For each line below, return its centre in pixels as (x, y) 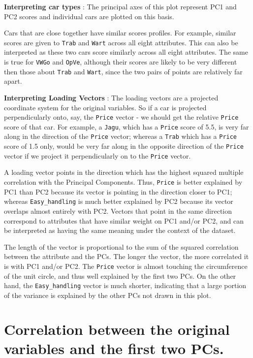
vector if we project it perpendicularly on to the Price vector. (97, 155)
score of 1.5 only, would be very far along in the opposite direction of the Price (124, 146)
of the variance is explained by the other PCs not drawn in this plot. (108, 295)
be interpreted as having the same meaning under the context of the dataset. (120, 230)
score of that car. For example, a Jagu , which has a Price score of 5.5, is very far (126, 126)
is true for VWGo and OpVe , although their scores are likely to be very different (121, 62)
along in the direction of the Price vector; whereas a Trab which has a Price (121, 136)
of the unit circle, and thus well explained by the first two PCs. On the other (120, 276)
